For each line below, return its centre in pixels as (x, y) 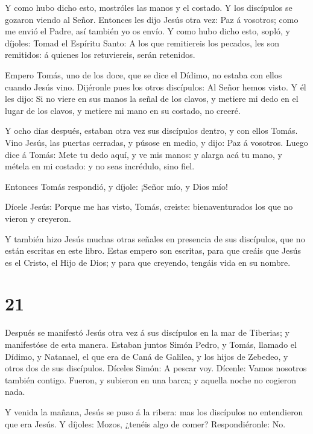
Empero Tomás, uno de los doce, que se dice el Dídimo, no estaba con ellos (144, 74)
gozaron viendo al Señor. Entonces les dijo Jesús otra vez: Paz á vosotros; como (152, 19)
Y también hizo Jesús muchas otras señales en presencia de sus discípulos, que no (155, 238)
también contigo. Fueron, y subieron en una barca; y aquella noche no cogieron (151, 379)
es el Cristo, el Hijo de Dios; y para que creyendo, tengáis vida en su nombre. (148, 262)
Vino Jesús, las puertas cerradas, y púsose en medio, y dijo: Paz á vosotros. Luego (156, 142)
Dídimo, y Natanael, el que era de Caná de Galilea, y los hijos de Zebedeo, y (147, 356)
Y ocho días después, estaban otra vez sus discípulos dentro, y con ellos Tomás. (151, 131)
